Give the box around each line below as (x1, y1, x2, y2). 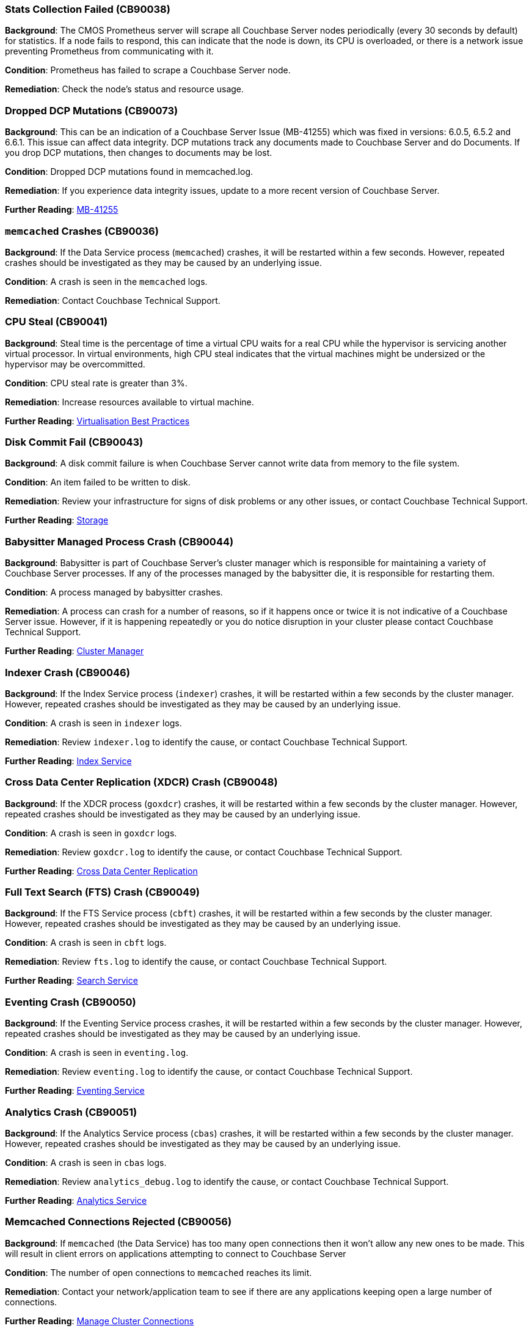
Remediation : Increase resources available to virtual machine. (5, 396, 254, 407)
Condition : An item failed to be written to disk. (5, 477, 191, 488)
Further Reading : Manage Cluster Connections (5, 1315, 194, 1326)
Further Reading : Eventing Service (5, 1085, 145, 1096)
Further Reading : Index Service (5, 755, 132, 766)
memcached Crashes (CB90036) (5, 224, 159, 237)
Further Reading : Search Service (5, 975, 138, 986)
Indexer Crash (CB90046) (5, 666, 130, 679)
